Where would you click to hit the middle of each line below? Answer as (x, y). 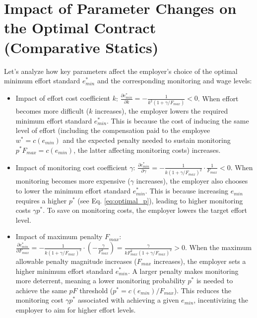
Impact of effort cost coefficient (63, 98)
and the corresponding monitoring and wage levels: (174, 81)
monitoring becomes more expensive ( (73, 181)
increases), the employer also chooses (192, 181)
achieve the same (41, 290)
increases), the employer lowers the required (161, 111)
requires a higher (41, 200)
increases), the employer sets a (200, 261)
